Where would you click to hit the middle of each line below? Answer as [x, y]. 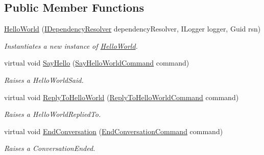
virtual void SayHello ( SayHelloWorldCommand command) [97, 63]
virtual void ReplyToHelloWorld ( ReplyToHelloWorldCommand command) [122, 97]
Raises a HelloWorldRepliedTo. [53, 114]
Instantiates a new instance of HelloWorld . [71, 45]
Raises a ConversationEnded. [50, 148]
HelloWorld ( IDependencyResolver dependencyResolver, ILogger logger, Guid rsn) [133, 29]
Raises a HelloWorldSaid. [44, 80]
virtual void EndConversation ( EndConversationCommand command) [114, 131]
